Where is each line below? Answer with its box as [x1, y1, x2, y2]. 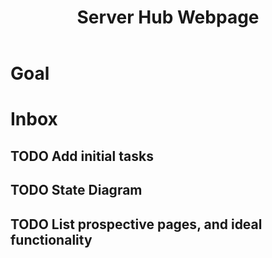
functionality [10, 231, 93, 248]
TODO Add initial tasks [10, 147, 154, 165]
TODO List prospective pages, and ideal [10, 216, 263, 233]
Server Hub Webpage [76, 6, 260, 29]
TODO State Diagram [10, 182, 143, 199]
